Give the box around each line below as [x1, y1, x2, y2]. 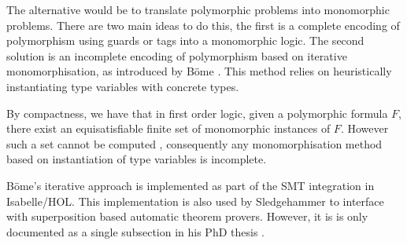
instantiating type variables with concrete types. [6, 78, 239, 94]
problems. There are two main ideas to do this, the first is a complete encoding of [6, 16, 400, 33]
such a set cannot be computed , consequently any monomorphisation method [6, 135, 383, 152]
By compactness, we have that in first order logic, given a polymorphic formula [6, 104, 388, 121]
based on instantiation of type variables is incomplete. [6, 151, 267, 167]
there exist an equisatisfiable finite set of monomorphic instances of [6, 120, 331, 137]
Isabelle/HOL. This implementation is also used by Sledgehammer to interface [6, 192, 384, 209]
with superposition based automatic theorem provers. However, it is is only [6, 208, 368, 225]
